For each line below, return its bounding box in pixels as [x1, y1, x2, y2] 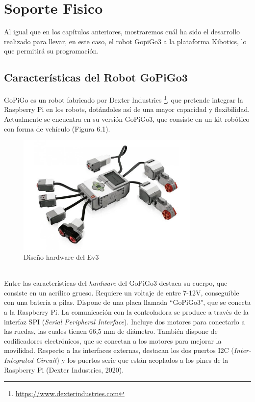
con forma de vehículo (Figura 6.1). [4, 123, 110, 134]
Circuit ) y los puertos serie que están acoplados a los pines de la [35, 354, 229, 365]
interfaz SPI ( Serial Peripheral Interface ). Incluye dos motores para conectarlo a [4, 316, 245, 326]
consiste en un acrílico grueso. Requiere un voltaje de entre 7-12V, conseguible [4, 287, 239, 297]
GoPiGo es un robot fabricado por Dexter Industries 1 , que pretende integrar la [4, 93, 243, 105]
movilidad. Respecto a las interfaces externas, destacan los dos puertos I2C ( [4, 345, 234, 355]
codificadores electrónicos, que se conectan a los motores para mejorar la [4, 335, 222, 346]
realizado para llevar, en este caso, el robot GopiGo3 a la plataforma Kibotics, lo [4, 36, 247, 46]
